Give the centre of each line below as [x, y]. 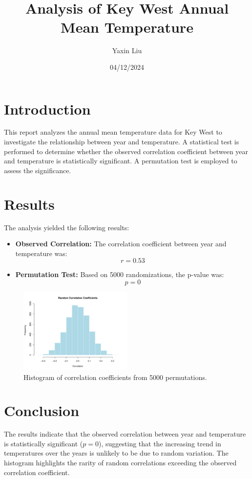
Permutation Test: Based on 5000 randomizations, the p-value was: [120, 274]
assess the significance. [38, 170]
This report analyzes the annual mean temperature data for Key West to [113, 132]
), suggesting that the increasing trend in [160, 443]
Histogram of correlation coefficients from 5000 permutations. [115, 377]
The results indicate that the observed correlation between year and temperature [125, 434]
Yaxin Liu [127, 50]
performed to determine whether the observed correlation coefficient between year [126, 151]
